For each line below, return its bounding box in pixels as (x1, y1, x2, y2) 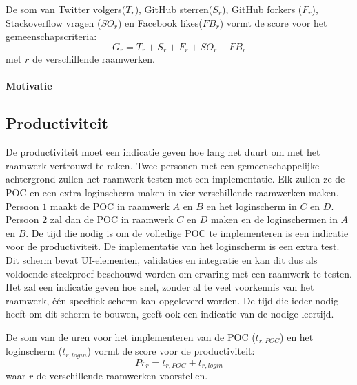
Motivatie (6, 79, 52, 93)
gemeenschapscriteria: (6, 29, 97, 43)
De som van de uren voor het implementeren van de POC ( (6, 329, 256, 344)
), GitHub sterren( (134, 2, 213, 16)
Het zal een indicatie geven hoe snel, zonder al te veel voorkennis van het (6, 280, 314, 294)
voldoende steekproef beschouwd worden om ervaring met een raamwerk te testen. (6, 266, 352, 280)
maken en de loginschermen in (210, 212, 338, 227)
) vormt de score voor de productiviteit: (87, 344, 255, 358)
